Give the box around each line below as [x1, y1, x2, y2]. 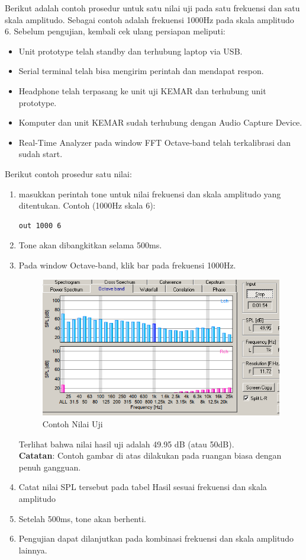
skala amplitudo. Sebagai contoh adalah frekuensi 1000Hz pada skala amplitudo [5, 13, 294, 25]
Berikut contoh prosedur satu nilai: [5, 167, 132, 180]
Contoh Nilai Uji [42, 417, 103, 430]
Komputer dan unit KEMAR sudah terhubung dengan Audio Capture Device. [18, 116, 302, 129]
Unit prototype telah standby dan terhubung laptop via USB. [18, 44, 243, 57]
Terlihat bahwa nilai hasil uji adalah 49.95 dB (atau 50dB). [18, 437, 234, 450]
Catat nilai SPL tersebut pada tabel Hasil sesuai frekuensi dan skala [18, 481, 267, 493]
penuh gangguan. [18, 460, 81, 473]
